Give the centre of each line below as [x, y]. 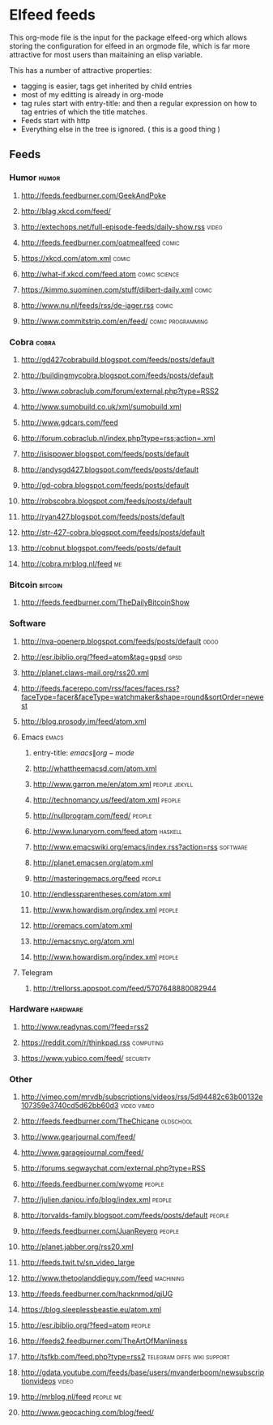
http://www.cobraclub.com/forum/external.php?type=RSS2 [120, 391]
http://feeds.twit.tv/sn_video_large [78, 1263]
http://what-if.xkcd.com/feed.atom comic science [100, 274]
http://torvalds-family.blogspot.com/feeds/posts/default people [125, 1215]
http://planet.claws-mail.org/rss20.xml [85, 672]
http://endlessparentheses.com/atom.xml [102, 894]
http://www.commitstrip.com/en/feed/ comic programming [115, 321]
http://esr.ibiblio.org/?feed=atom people [86, 1325]
